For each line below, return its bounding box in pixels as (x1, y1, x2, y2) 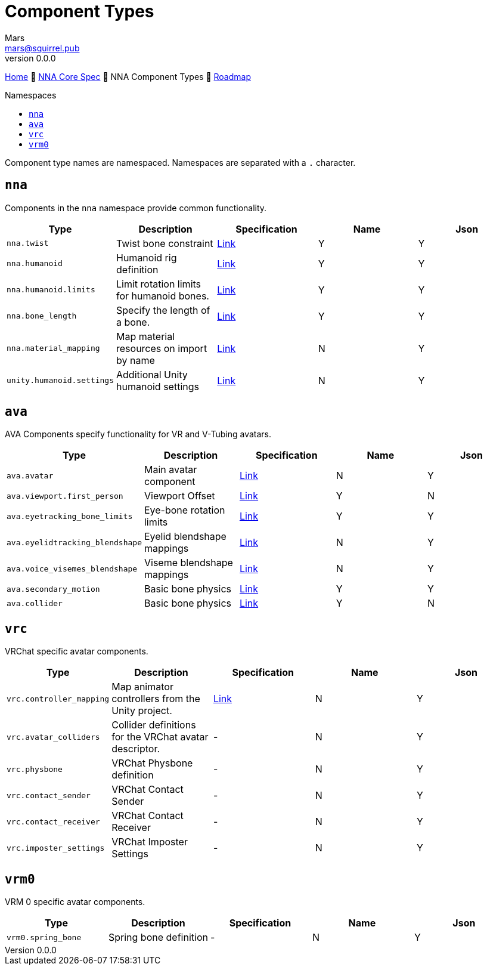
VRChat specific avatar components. (5, 646, 148, 657)
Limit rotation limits (116, 277, 201, 290)
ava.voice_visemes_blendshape (7, 564, 138, 573)
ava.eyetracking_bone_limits (7, 511, 133, 521)
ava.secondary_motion (7, 584, 100, 594)
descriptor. (111, 743, 160, 755)
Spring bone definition (108, 931, 208, 944)
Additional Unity (116, 368, 188, 381)
